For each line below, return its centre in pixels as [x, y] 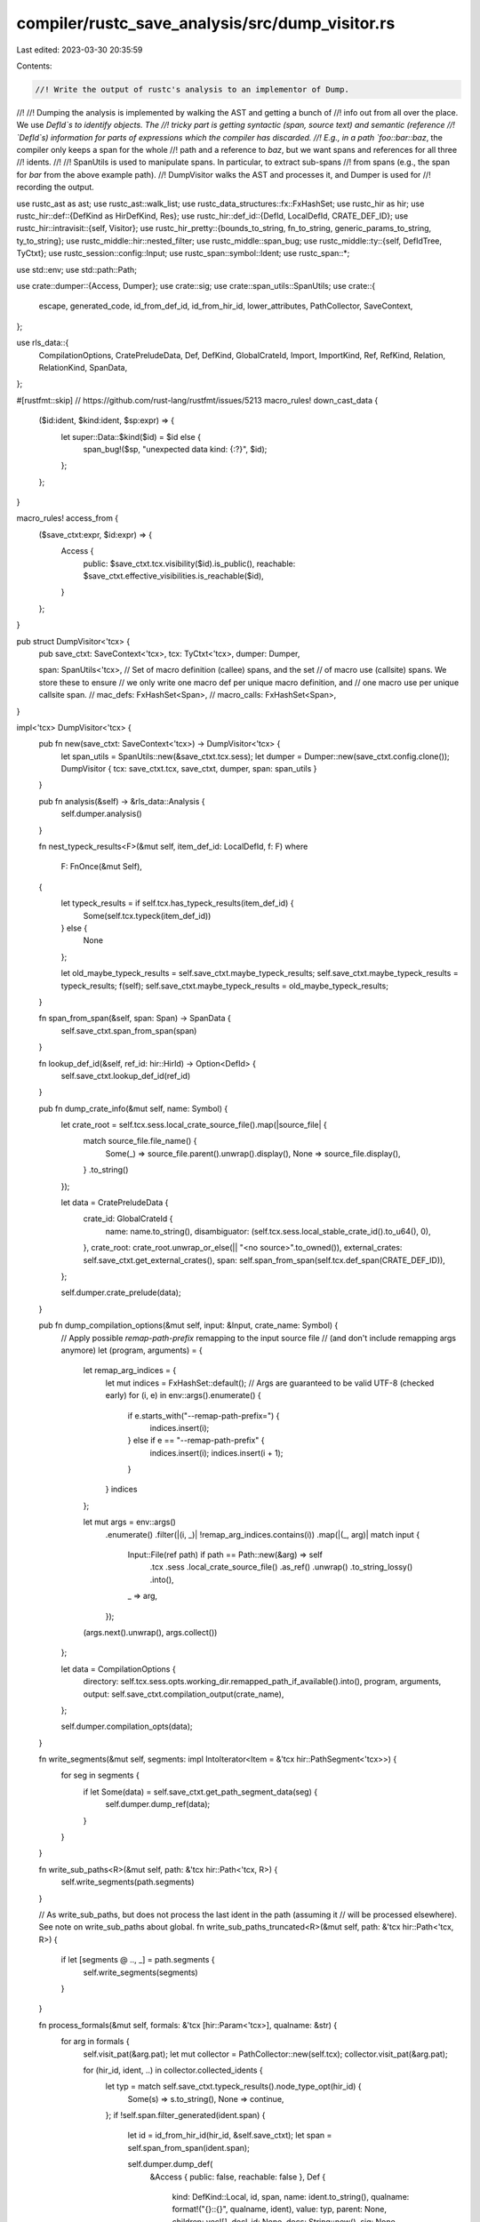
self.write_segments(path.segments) [128, 1882]
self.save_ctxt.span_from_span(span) [129, 1030]
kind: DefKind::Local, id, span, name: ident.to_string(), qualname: [291, 2197]
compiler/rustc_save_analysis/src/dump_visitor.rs [206, 23]
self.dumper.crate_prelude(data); [121, 1292]
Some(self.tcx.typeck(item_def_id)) [147, 915]
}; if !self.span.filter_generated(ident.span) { [185, 2115]
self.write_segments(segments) [141, 1972]
